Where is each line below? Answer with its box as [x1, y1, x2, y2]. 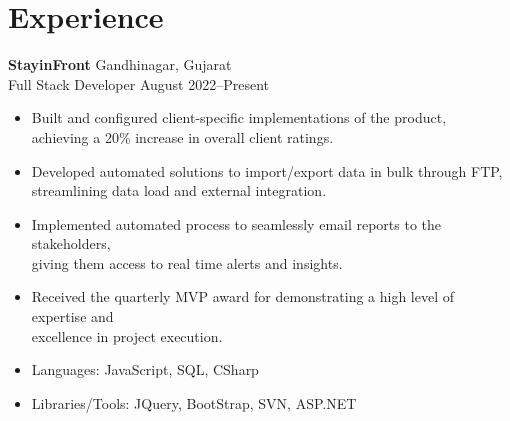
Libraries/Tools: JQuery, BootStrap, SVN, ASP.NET [31, 392, 357, 413]
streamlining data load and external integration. [31, 180, 327, 201]
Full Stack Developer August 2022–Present [8, 73, 269, 94]
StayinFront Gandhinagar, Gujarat [8, 54, 232, 75]
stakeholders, [31, 233, 111, 254]
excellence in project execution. [31, 325, 223, 346]
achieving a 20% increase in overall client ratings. [31, 126, 334, 147]
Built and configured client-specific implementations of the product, [31, 107, 447, 128]
